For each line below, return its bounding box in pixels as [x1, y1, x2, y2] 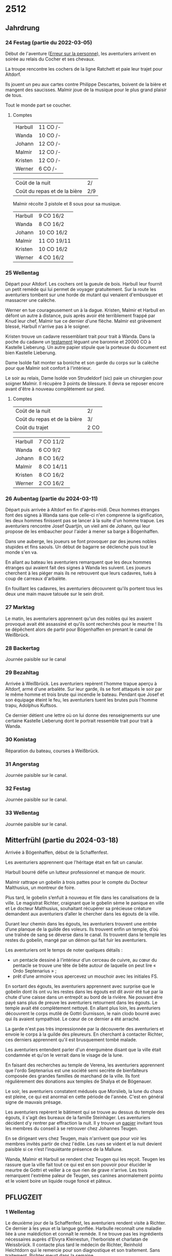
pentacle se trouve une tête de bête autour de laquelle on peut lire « [12, 962, 156, 969]
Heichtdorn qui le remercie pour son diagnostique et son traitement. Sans [5, 1247, 160, 1253]
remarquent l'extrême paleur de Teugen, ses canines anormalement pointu [5, 1172, 163, 1179]
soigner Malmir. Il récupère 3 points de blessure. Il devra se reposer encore [5, 380, 164, 387]
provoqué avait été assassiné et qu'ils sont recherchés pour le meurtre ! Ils [5, 621, 163, 627]
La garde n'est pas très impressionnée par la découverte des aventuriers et [5, 1026, 164, 1032]
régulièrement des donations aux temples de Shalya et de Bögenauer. [5, 1078, 153, 1084]
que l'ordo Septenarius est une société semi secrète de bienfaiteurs [5, 1067, 148, 1074]
